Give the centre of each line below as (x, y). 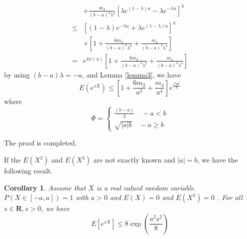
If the (12, 160)
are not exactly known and (134, 160)
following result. (28, 171)
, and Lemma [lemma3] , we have (131, 74)
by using (17, 74)
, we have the (217, 160)
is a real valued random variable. (146, 187)
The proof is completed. (40, 143)
